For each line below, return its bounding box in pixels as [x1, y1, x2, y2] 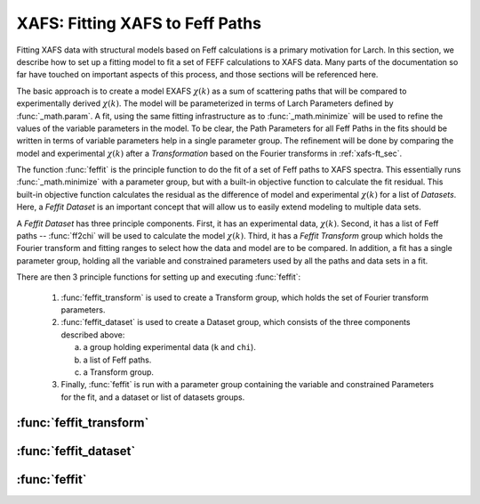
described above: [60, 329, 125, 340]
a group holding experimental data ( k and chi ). [83, 342, 257, 353]
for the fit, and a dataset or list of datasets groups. [60, 392, 245, 402]
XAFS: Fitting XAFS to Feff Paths [16, 13, 262, 33]
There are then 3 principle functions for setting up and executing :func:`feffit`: [16, 272, 301, 282]
